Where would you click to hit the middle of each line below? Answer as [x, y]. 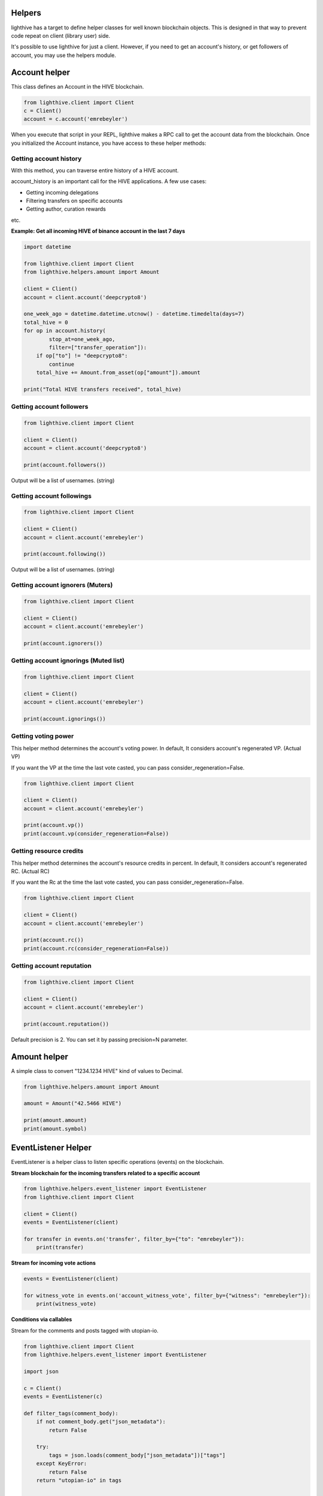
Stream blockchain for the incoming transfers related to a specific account [106, 1173]
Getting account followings [51, 495]
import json [41, 1371]
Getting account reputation [51, 966]
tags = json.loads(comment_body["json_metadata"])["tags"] [137, 1455]
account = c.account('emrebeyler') [76, 119]
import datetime [48, 247]
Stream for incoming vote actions [53, 1263]
